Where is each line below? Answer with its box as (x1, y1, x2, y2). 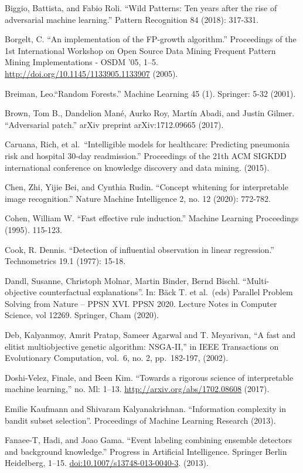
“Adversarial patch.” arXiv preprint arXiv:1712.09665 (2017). (5, 118, 224, 130)
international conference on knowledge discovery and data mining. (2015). (5, 161, 270, 173)
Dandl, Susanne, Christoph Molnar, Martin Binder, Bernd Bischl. (5, 274, 240, 286)
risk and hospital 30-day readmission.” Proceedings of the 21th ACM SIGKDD (5, 149, 287, 161)
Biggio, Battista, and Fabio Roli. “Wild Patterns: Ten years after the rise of (5, 2, 277, 13)
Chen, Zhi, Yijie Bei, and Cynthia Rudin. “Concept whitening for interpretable (5, 181, 288, 193)
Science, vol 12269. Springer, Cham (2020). (5, 309, 159, 321)
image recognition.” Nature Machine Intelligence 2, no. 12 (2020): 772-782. (5, 192, 271, 204)
